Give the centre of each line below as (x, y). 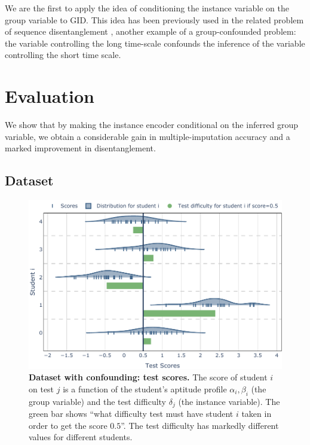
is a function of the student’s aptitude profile (145, 388)
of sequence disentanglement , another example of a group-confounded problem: (151, 31)
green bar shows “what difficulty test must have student (131, 414)
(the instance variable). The (229, 401)
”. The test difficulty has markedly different (200, 425)
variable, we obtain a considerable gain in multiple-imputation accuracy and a (148, 136)
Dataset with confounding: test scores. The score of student (148, 377)
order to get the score (68, 425)
